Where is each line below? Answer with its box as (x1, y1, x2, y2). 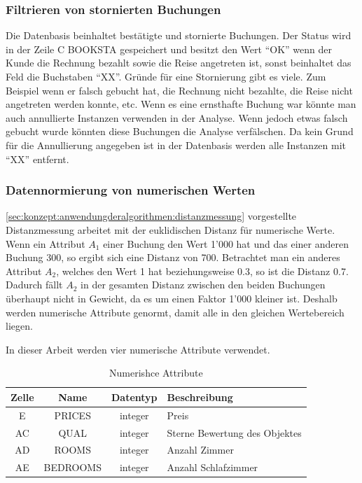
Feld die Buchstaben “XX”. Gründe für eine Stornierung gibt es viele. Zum (6, 69, 326, 83)
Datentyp (111, 389, 158, 404)
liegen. (6, 318, 33, 333)
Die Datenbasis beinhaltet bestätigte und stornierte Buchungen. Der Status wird (6, 28, 351, 43)
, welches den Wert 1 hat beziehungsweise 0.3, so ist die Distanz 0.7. (56, 263, 349, 278)
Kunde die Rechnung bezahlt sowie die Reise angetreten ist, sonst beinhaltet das (6, 55, 351, 70)
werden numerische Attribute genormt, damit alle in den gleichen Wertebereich (6, 304, 344, 319)
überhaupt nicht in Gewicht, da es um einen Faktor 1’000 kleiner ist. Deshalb (6, 290, 337, 305)
